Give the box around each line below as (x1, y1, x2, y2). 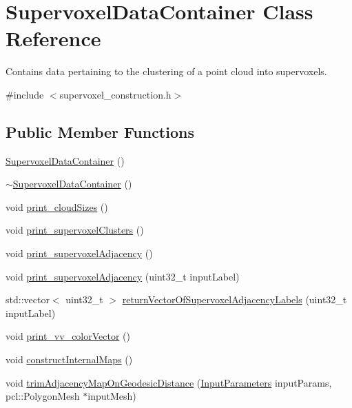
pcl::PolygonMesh (6, 389, 80, 403)
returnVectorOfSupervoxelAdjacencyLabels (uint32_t (122, 292, 347, 307)
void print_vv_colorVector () (6, 329, 130, 343)
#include (6, 87, 44, 101)
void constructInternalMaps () (6, 352, 133, 367)
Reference (6, 24, 101, 52)
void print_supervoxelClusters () (6, 223, 144, 237)
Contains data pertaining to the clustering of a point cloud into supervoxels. (6, 64, 327, 79)
